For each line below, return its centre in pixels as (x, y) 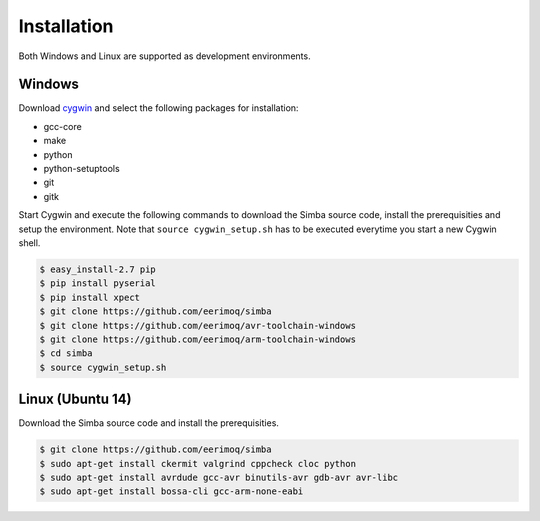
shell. (29, 242)
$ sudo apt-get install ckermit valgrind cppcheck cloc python (198, 463)
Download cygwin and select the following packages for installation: (158, 108)
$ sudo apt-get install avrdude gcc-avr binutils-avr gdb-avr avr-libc (219, 477)
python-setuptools (81, 169)
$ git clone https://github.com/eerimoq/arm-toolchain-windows (198, 339)
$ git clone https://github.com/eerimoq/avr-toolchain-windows (198, 325)
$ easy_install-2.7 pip (98, 269)
